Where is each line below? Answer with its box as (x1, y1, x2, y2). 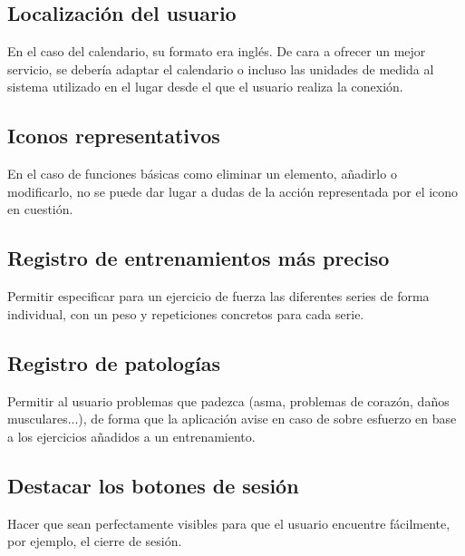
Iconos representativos (7, 122, 220, 150)
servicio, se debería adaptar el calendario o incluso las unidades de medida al (7, 59, 434, 78)
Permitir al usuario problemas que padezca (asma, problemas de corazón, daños (7, 391, 450, 410)
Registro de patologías (7, 348, 220, 376)
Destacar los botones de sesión (7, 471, 299, 499)
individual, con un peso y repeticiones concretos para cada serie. (7, 304, 364, 323)
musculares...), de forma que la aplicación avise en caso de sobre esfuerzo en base (7, 409, 457, 428)
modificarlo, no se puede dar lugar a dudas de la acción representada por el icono (7, 181, 459, 200)
